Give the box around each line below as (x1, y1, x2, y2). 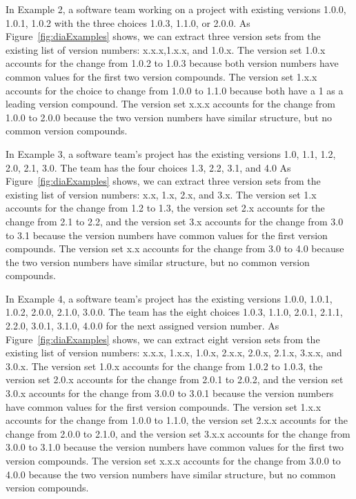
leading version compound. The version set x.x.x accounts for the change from (6, 96, 336, 111)
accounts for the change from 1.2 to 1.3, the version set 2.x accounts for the (6, 201, 325, 215)
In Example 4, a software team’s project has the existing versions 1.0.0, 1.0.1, (6, 291, 333, 305)
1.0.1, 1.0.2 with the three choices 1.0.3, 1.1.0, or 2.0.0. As (6, 15, 250, 30)
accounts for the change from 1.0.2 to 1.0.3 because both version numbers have (6, 56, 339, 70)
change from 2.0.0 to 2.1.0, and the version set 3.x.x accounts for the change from (6, 426, 350, 440)
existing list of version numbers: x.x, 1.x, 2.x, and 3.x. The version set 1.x (6, 187, 317, 201)
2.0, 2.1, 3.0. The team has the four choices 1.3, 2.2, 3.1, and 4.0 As (6, 160, 291, 174)
